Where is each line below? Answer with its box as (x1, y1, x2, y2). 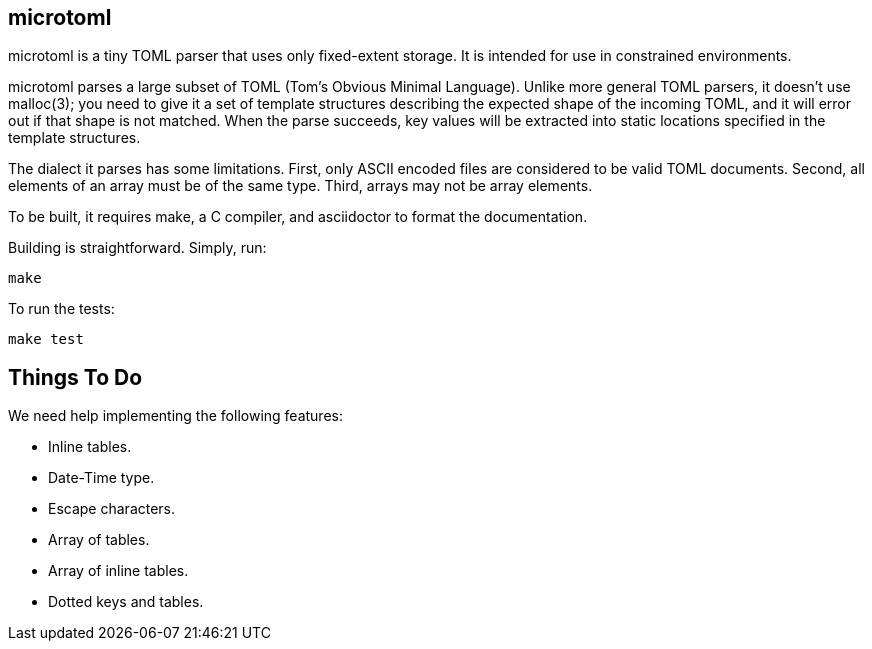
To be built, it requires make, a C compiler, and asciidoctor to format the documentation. (8, 208, 588, 226)
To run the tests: (8, 300, 115, 318)
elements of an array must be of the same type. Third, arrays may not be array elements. (8, 177, 593, 195)
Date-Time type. (48, 469, 155, 487)
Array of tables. (48, 531, 150, 549)
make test (8, 331, 84, 348)
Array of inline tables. (48, 562, 189, 580)
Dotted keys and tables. (48, 593, 204, 611)
